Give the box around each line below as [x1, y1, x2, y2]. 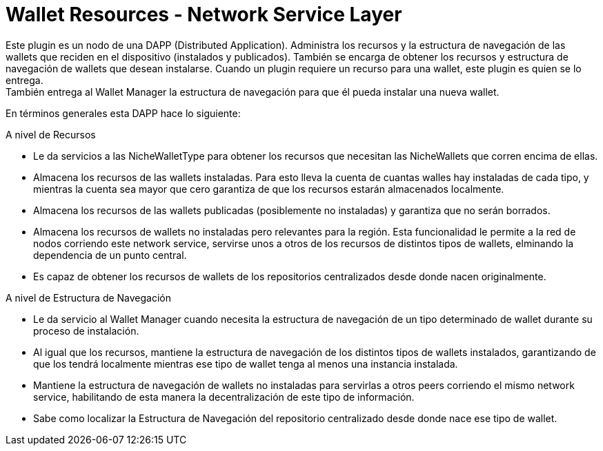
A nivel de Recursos [6, 128, 96, 140]
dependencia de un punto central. [33, 249, 187, 261]
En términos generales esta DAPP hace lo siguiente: [6, 107, 241, 119]
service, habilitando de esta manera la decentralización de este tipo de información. [33, 390, 415, 403]
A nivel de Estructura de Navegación [6, 291, 172, 304]
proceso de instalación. [33, 324, 139, 337]
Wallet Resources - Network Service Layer [6, 3, 402, 26]
